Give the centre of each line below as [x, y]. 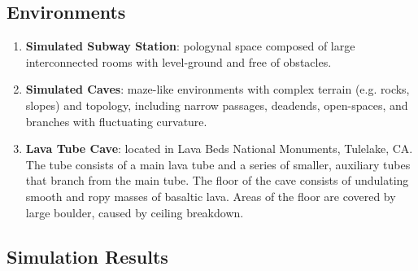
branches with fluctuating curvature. [116, 121]
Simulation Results [87, 256]
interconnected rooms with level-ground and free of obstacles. [179, 61]
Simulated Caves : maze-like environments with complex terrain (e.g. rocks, [218, 89]
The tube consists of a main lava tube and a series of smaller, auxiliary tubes [218, 164]
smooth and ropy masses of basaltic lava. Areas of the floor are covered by [211, 196]
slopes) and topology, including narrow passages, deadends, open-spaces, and [217, 105]
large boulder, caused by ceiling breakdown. [135, 212]
